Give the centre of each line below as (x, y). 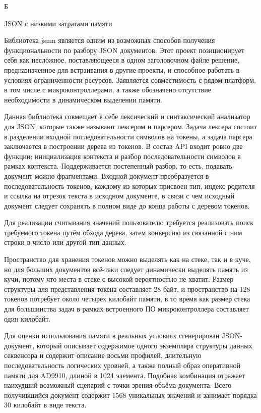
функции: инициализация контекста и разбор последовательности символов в (122, 156)
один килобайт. (27, 318)
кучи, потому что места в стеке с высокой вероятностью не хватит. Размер (119, 279)
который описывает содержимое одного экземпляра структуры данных (144, 345)
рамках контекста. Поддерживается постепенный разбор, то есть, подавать (118, 166)
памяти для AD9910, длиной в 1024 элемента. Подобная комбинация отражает (125, 375)
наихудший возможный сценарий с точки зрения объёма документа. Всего (118, 385)
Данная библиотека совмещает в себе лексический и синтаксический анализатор (127, 116)
